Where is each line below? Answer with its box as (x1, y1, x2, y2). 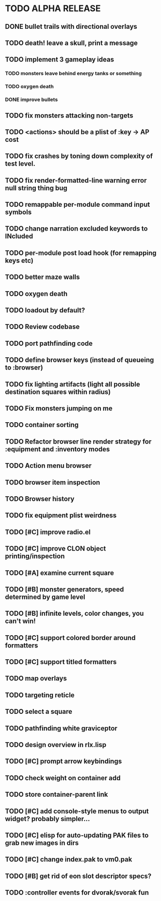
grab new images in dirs (5, 839, 79, 847)
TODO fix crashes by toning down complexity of (5, 152, 153, 160)
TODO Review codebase (5, 323, 80, 331)
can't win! (5, 617, 36, 626)
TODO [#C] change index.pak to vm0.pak (5, 855, 132, 863)
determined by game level (5, 593, 85, 601)
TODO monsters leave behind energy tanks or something (5, 70, 142, 77)
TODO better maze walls (5, 273, 80, 281)
